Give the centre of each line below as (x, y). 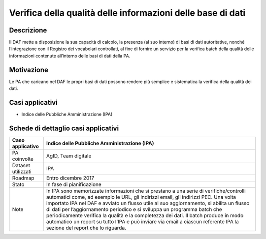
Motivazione (29, 70)
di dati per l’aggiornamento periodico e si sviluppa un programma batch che (134, 209)
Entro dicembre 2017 (70, 178)
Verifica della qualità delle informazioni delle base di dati (127, 13)
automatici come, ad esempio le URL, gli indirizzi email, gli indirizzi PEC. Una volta (141, 197)
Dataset (21, 165)
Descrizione (28, 30)
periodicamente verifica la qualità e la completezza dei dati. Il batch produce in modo (145, 215)
